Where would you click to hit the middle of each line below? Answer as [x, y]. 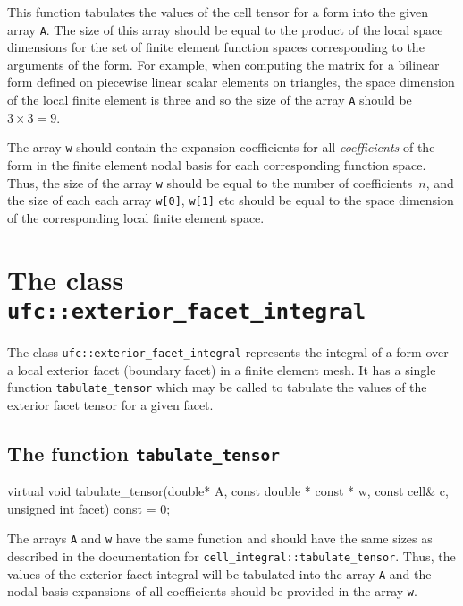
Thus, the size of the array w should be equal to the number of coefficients [210, 182]
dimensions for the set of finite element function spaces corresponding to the [216, 47]
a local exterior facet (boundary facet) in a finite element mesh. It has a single [222, 369]
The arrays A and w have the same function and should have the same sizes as [220, 538]
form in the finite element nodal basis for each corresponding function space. [217, 164]
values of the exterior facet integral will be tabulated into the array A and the [219, 573]
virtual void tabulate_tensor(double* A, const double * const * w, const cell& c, [228, 491]
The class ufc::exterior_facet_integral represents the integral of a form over [228, 351]
